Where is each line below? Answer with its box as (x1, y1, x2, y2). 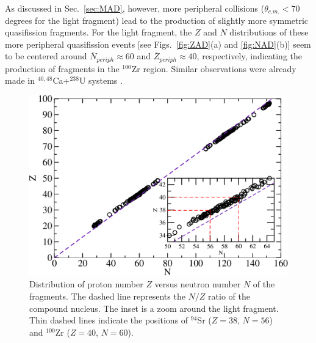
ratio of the (208, 290, 250, 303)
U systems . (79, 74, 123, 87)
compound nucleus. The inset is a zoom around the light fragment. (29, 301, 279, 314)
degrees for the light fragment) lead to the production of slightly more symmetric (5, 13, 309, 26)
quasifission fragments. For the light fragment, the (5, 26, 192, 39)
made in (5, 74, 35, 87)
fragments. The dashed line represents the (29, 290, 185, 303)
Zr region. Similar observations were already (131, 62, 296, 75)
